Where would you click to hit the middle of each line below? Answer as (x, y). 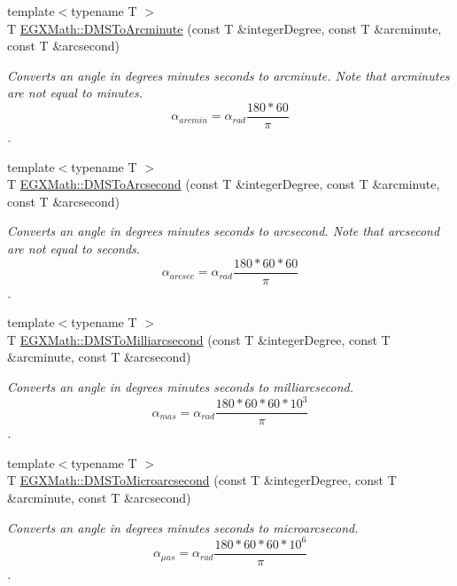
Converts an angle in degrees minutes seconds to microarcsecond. (183, 527)
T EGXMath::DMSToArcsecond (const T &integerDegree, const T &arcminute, (224, 184)
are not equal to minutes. (75, 93)
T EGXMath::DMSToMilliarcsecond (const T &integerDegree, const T (199, 339)
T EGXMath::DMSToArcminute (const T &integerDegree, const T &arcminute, (225, 28)
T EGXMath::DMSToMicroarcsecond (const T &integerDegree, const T (202, 480)
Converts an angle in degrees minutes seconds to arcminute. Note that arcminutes (228, 75)
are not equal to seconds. (74, 248)
